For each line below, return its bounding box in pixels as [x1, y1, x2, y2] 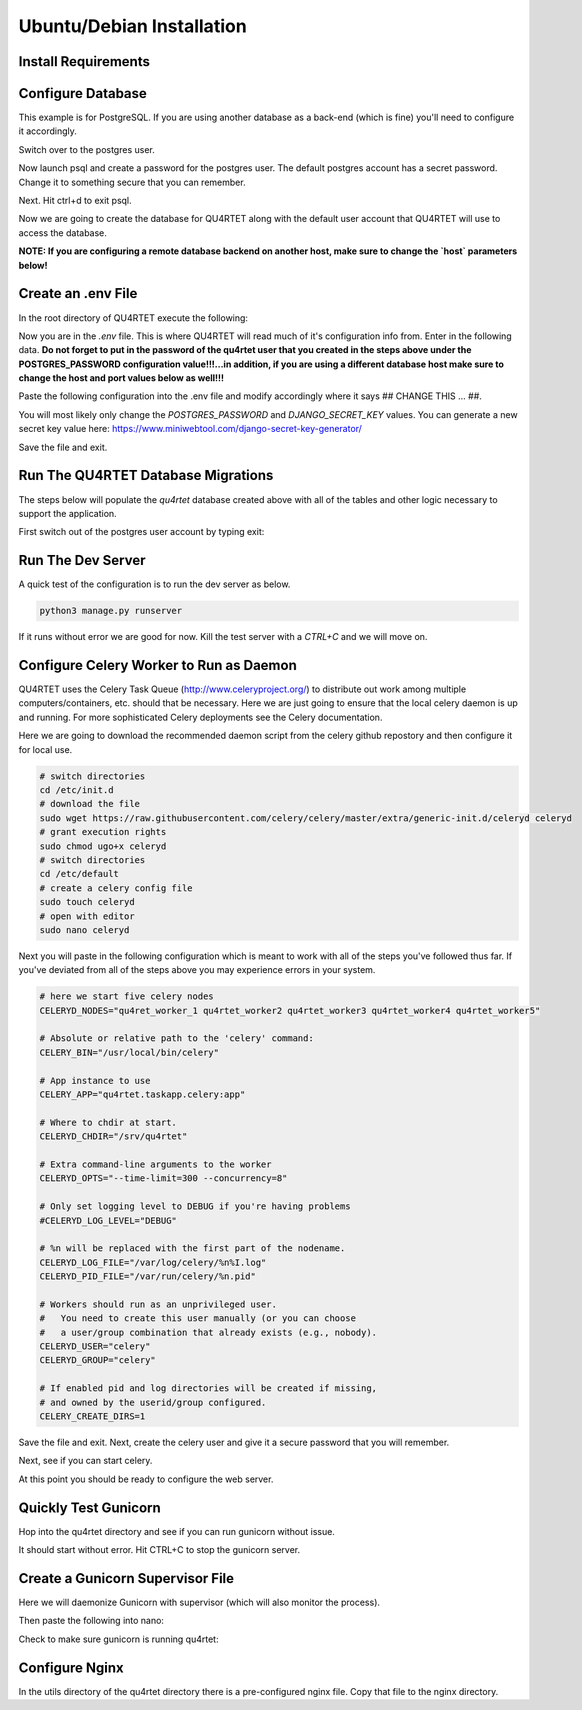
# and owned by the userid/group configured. [39, 1396, 267, 1408]
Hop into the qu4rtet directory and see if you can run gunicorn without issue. [18, 1525, 335, 1537]
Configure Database [18, 85, 147, 102]
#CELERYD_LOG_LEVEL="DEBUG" [39, 1215, 177, 1226]
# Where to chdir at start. [39, 1116, 177, 1128]
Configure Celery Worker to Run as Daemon [18, 657, 297, 674]
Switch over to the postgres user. [18, 143, 155, 155]
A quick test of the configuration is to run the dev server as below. [18, 578, 291, 590]
